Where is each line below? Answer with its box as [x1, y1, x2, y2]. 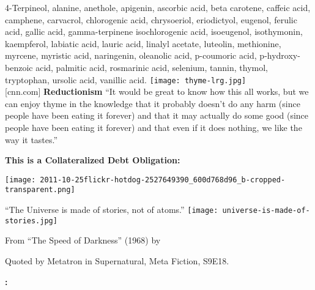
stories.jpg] [5, 216, 57, 225]
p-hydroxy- [259, 49, 300, 62]
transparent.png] [5, 185, 75, 195]
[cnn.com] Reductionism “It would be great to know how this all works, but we [5, 85, 309, 98]
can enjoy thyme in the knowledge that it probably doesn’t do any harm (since [5, 97, 300, 110]
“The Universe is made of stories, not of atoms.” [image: [5, 203, 218, 216]
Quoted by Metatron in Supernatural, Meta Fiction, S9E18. [5, 255, 229, 267]
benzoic [5, 61, 33, 73]
